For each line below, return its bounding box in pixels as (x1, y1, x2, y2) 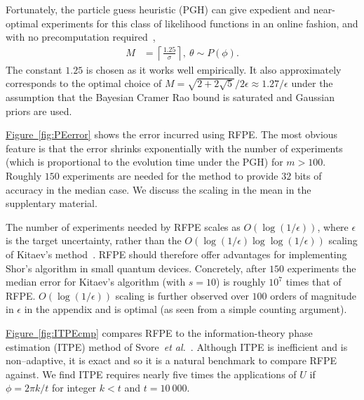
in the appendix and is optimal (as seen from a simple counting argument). (24, 302, 347, 316)
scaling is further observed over (115, 288, 249, 302)
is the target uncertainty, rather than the (6, 233, 182, 248)
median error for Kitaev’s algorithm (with (6, 274, 186, 289)
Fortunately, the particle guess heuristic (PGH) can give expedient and (6, 2, 311, 16)
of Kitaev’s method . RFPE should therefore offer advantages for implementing (6, 246, 347, 261)
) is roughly (216, 274, 266, 289)
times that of (285, 274, 342, 289)
